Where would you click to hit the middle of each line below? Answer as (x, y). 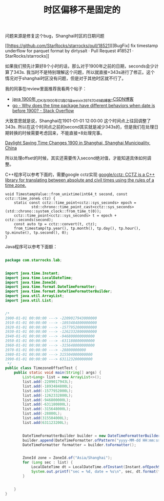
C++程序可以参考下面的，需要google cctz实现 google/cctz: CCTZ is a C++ (80, 174)
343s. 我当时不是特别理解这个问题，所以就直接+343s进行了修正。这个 (84, 72)
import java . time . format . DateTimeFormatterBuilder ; (59, 291)
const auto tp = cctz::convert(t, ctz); (55, 224)
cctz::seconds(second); (29, 220)
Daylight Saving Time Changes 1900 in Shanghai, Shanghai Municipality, (78, 143)
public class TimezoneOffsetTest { (41, 368)
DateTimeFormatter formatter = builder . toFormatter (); (80, 445)
